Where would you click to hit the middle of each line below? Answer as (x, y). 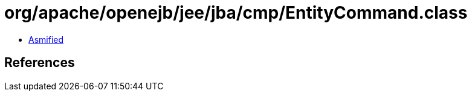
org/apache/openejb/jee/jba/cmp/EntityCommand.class (236, 13)
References (40, 63)
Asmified (46, 39)
